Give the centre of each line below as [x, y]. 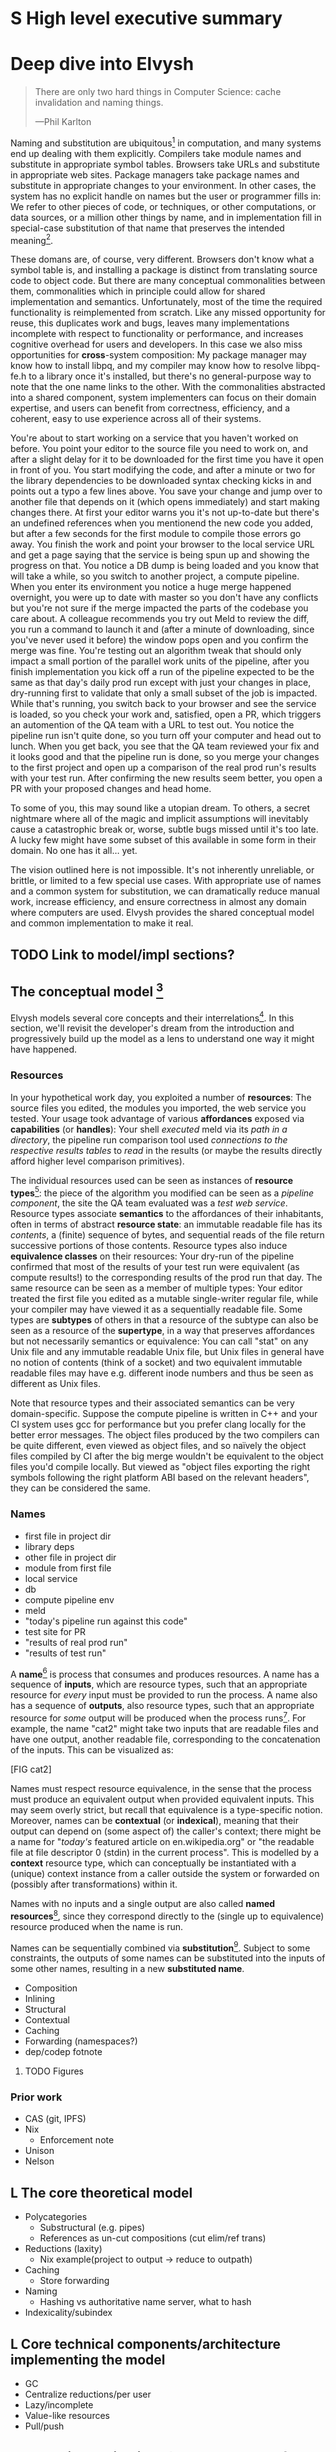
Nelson [39, 2161]
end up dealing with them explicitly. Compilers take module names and [156, 153]
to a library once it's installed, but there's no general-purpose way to [170, 376]
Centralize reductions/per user [88, 2394]
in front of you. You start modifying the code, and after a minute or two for [163, 470]
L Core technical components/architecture [146, 2343]
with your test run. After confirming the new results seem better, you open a [166, 778]
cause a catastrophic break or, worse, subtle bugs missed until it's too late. [164, 829]
